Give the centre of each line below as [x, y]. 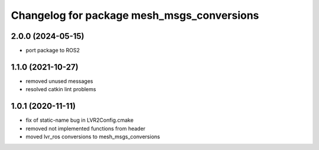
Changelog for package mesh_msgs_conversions [135, 15]
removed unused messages [59, 81]
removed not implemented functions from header [86, 128]
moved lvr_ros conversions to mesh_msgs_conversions [93, 137]
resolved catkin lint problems [61, 89]
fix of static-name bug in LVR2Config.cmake [80, 120]
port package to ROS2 [53, 51]
